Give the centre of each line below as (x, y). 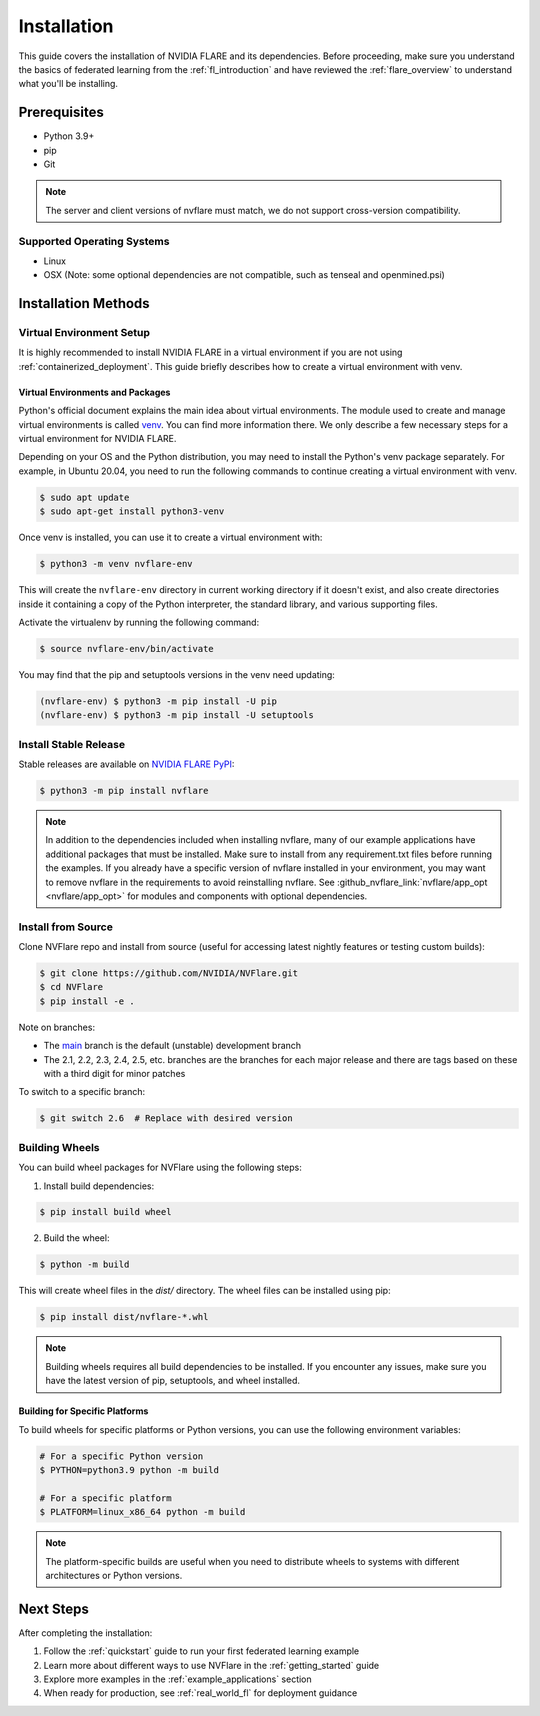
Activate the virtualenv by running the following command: (139, 622)
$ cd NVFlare (71, 987)
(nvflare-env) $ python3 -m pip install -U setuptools (176, 715)
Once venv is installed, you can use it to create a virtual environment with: (170, 537)
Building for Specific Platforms (83, 1411)
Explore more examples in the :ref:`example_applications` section (177, 1679)
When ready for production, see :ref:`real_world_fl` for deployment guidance (200, 1693)
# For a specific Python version (121, 1456)
